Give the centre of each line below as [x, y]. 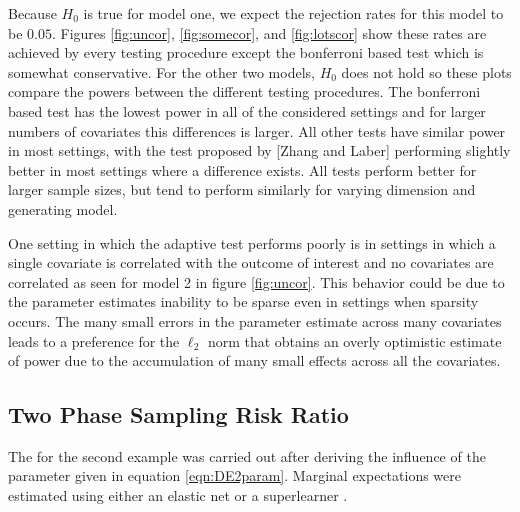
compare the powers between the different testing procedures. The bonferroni [244, 91]
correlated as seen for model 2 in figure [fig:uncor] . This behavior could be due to [256, 281]
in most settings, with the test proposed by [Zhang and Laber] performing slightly [259, 150]
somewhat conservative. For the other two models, [161, 71]
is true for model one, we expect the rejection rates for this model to [293, 13]
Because [32, 13]
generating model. [63, 208]
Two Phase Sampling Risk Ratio [178, 414]
